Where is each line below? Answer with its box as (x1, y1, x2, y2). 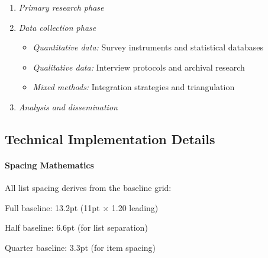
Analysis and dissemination (18, 100, 118, 113)
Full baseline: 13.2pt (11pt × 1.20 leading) (5, 201, 159, 214)
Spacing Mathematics (5, 158, 94, 171)
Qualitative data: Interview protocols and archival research (33, 60, 245, 73)
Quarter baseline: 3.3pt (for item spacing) (5, 241, 156, 253)
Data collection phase (18, 21, 96, 33)
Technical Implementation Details (5, 129, 215, 148)
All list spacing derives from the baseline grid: (5, 181, 172, 194)
